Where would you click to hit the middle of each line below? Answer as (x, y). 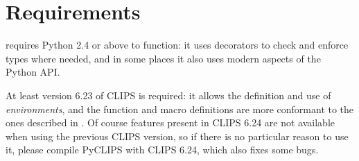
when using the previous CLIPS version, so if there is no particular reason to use (177, 136)
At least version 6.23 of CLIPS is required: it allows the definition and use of (168, 95)
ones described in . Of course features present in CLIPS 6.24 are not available (170, 122)
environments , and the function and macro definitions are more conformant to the (180, 109)
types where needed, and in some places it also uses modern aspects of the (163, 58)
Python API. (33, 72)
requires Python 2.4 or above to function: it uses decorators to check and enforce (177, 45)
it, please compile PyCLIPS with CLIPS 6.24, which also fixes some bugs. (162, 150)
